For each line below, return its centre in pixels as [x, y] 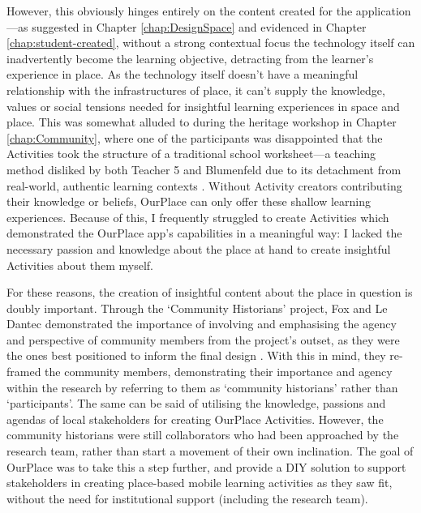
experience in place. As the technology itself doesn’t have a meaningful [183, 74]
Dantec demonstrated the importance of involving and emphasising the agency [202, 324]
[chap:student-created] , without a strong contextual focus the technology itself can [211, 43]
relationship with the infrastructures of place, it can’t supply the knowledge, [196, 90]
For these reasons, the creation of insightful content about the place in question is [210, 292]
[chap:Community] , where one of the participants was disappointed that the [195, 137]
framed [24, 372]
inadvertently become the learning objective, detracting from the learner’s [190, 58]
